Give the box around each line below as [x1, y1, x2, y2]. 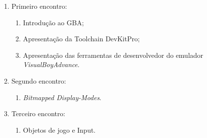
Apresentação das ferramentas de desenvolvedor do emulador [23, 50, 204, 60]
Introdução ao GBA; [23, 17, 84, 27]
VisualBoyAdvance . [23, 59, 80, 69]
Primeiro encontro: [11, 1, 67, 11]
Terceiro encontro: [11, 108, 65, 119]
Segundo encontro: [11, 75, 66, 86]
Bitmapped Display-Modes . [23, 92, 102, 102]
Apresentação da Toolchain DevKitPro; [23, 34, 140, 44]
